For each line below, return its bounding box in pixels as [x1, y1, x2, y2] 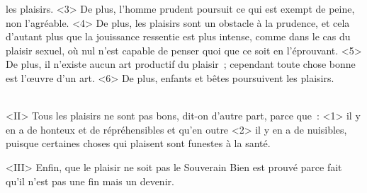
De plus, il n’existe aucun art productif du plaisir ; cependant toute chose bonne [6, 57, 356, 71]
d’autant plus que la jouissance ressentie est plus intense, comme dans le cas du [6, 29, 351, 44]
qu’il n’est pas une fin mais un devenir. [6, 173, 174, 188]
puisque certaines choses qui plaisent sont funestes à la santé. [6, 136, 271, 151]
